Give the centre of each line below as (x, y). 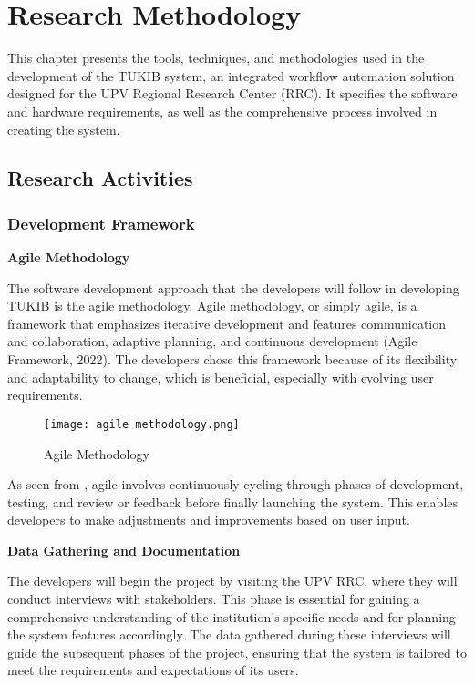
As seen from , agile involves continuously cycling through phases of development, (236, 484)
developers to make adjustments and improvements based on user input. (209, 520)
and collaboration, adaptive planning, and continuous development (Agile (212, 341)
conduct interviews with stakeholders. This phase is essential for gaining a (214, 599)
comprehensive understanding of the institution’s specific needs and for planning (232, 616)
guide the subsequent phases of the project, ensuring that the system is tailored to (237, 652)
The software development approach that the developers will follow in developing (233, 287)
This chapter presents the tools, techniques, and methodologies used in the (216, 58)
